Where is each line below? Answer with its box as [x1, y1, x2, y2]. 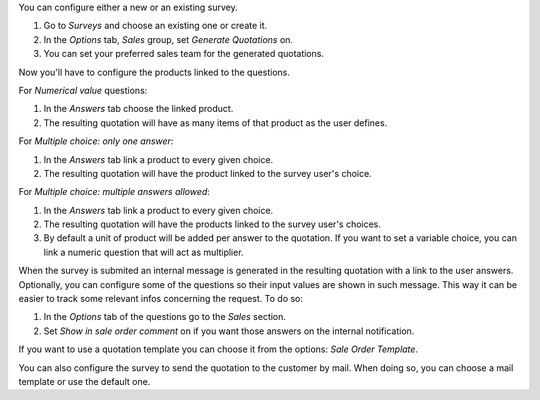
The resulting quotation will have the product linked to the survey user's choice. [43, 167, 372, 179]
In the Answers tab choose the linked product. [43, 103, 234, 115]
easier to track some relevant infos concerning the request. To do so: [18, 293, 304, 305]
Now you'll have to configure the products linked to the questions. [18, 66, 290, 78]
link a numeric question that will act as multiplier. [43, 246, 244, 258]
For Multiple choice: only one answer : [18, 135, 174, 147]
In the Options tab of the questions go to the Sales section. [43, 311, 287, 323]
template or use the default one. [18, 375, 151, 387]
